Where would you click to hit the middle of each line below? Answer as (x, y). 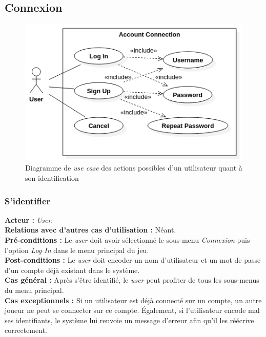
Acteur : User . (29, 219)
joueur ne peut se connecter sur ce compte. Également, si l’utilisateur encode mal (132, 310)
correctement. (26, 330)
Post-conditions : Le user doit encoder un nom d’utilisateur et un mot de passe (133, 260)
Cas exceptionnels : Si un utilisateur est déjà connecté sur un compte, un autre (133, 300)
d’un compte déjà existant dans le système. (72, 270)
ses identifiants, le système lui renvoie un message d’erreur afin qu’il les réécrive (129, 320)
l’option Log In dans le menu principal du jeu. (77, 250)
